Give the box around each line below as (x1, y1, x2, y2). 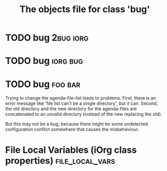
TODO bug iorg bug (5, 55, 83, 67)
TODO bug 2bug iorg (5, 32, 89, 44)
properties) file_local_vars (5, 155, 115, 166)
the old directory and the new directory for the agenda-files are (5, 106, 137, 112)
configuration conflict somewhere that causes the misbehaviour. (5, 126, 139, 133)
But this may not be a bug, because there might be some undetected (5, 121, 148, 127)
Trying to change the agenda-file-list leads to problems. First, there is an (5, 95, 156, 101)
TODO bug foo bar (5, 78, 81, 90)
